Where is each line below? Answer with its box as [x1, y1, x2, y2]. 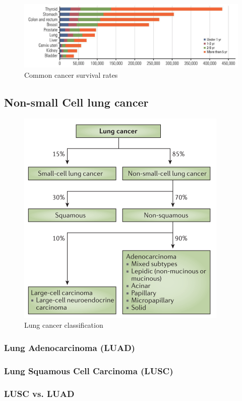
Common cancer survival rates [24, 69, 118, 80]
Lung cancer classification [24, 320, 103, 330]
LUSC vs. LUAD [4, 387, 75, 400]
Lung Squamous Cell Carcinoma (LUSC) [4, 364, 173, 377]
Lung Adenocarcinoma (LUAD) [4, 341, 135, 354]
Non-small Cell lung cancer [4, 94, 149, 110]
